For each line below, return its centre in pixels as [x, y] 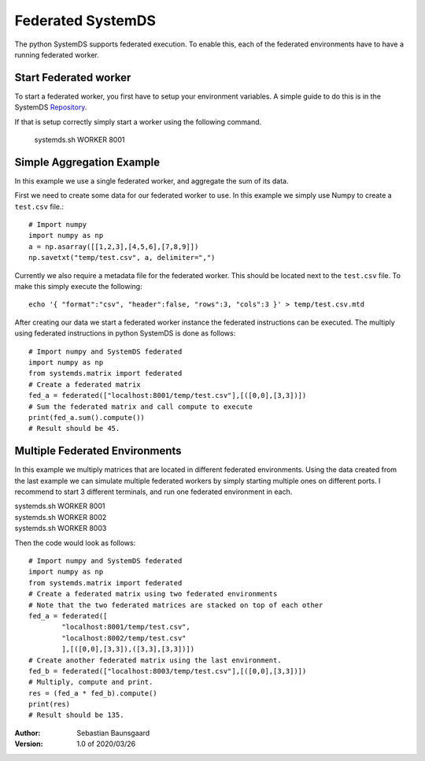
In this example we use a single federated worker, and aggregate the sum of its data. [152, 180]
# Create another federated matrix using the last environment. [155, 660]
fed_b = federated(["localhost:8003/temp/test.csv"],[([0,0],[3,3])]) [168, 671]
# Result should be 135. [76, 715]
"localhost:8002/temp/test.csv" [124, 638]
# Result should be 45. [74, 429]
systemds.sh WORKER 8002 [61, 517]
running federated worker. [57, 54]
